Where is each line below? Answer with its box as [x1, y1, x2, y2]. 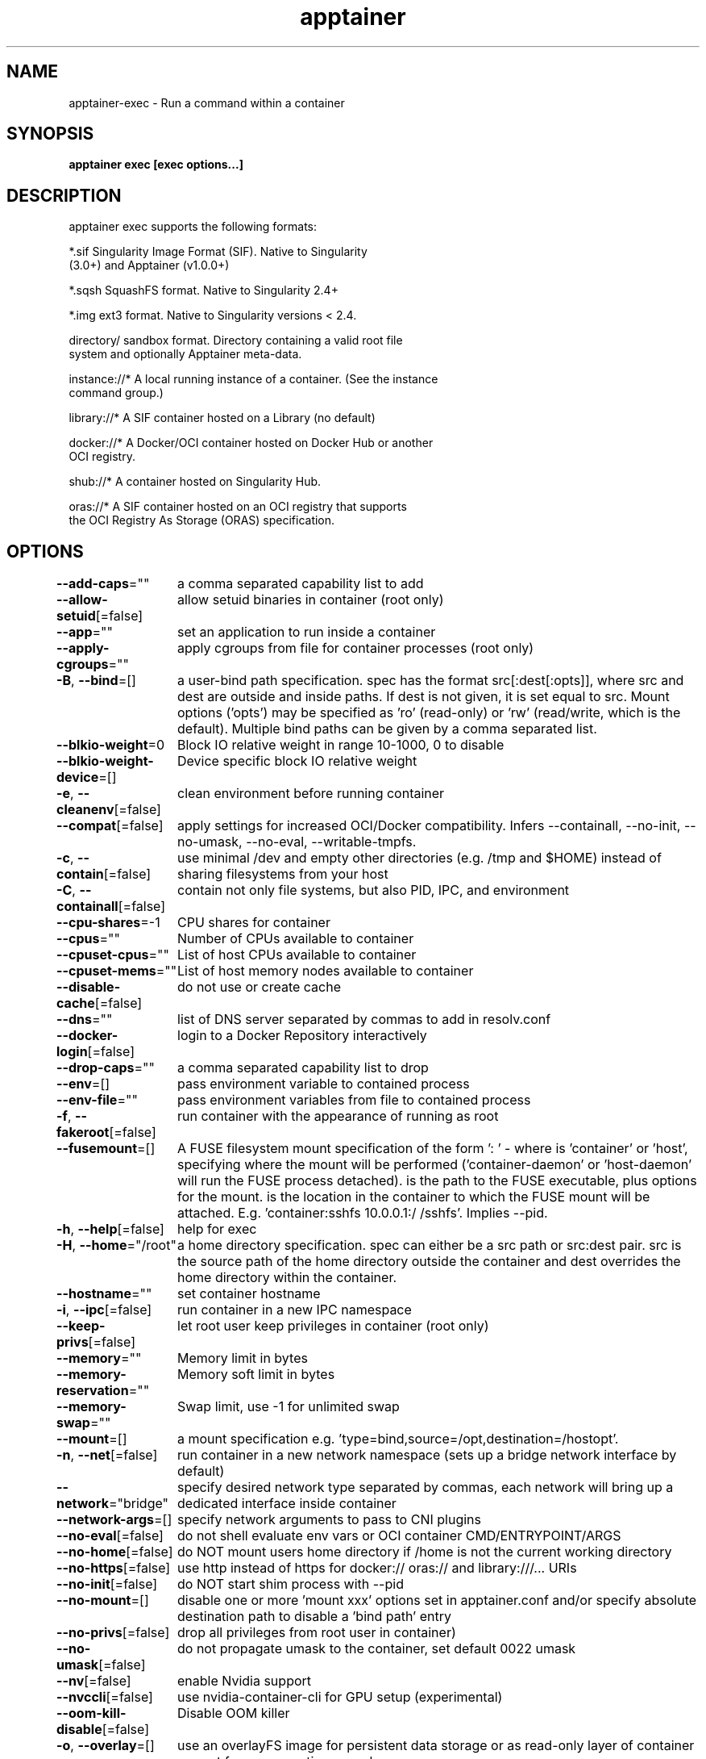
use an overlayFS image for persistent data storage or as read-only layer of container [177, 1737, 695, 1754]
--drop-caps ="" [56, 1059, 155, 1076]
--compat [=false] [56, 817, 164, 834]
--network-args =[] [56, 1511, 172, 1528]
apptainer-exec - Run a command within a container [69, 95, 345, 110]
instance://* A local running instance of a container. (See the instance [69, 372, 438, 386]
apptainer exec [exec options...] [69, 157, 243, 172]
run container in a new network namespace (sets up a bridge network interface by [177, 1447, 677, 1464]
